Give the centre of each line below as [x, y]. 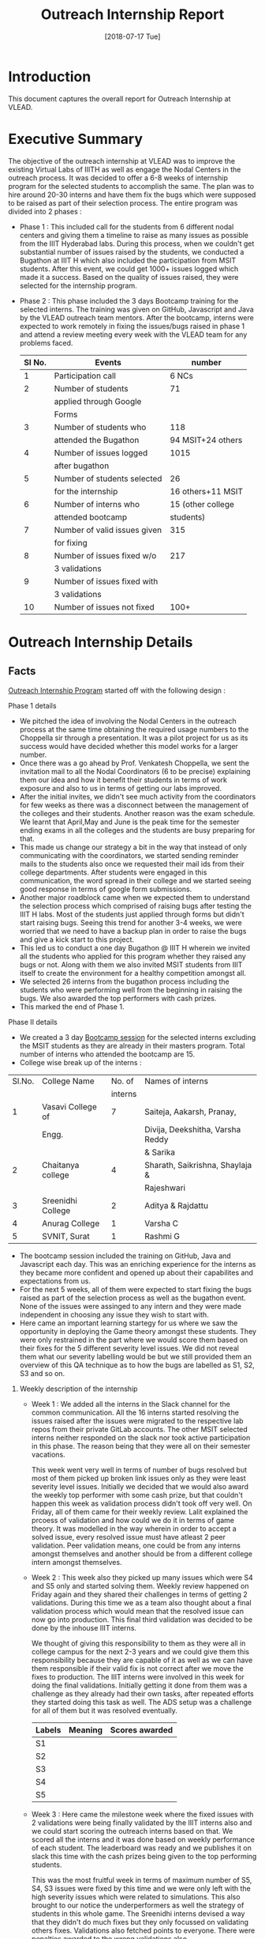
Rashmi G [162, 1236]
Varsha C [162, 1223]
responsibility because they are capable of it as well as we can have [142, 1660]
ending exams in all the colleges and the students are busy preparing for [137, 830]
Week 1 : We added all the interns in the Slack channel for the [131, 1404]
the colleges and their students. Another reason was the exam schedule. [137, 813]
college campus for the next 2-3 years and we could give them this [140, 1651]
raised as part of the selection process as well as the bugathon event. [132, 1298]
